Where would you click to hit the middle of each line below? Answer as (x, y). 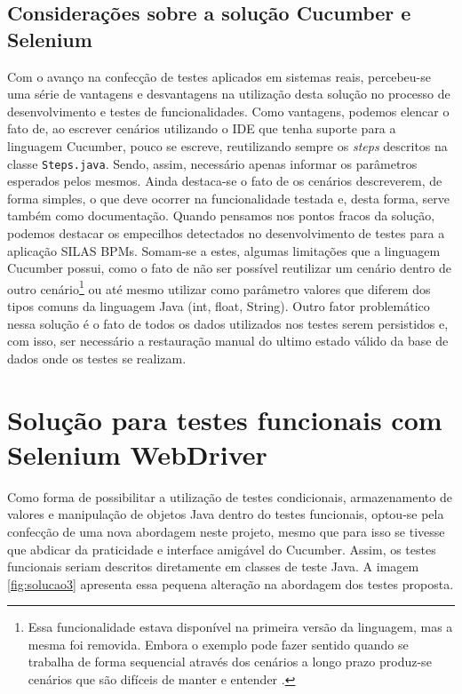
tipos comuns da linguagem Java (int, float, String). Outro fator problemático (219, 306)
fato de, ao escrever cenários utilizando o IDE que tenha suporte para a (202, 128)
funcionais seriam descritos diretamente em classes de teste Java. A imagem (213, 566)
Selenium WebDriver (137, 454)
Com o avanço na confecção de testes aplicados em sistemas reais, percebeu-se (219, 76)
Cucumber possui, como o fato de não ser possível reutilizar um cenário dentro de (229, 268)
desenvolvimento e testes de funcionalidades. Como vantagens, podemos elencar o (228, 111)
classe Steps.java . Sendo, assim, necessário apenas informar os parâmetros (212, 163)
